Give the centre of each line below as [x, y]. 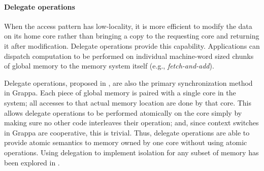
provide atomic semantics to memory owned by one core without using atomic [126, 142]
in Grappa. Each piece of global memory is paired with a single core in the [120, 93]
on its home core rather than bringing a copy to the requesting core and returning [132, 36]
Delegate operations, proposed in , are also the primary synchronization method [128, 82]
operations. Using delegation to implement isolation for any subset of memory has [131, 152]
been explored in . [32, 162]
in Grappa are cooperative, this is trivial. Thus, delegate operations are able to [127, 132]
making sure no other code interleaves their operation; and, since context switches [131, 123]
